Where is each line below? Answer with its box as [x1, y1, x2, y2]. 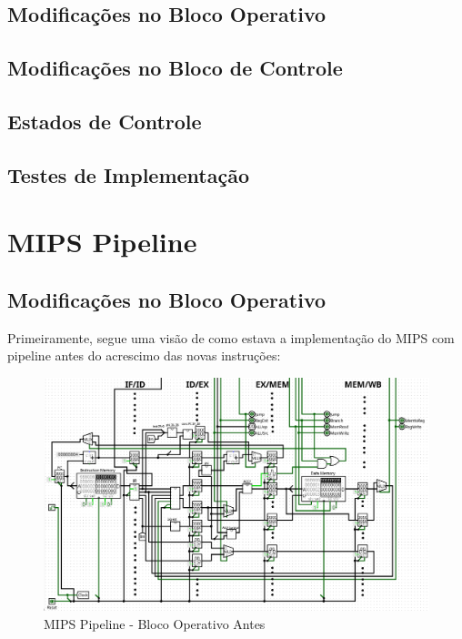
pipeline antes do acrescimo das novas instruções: [7, 346, 281, 365]
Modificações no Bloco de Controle [7, 54, 343, 82]
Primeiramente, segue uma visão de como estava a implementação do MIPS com [7, 328, 455, 347]
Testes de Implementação [7, 160, 250, 188]
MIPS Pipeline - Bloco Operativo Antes [44, 614, 266, 633]
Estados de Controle [7, 106, 202, 135]
